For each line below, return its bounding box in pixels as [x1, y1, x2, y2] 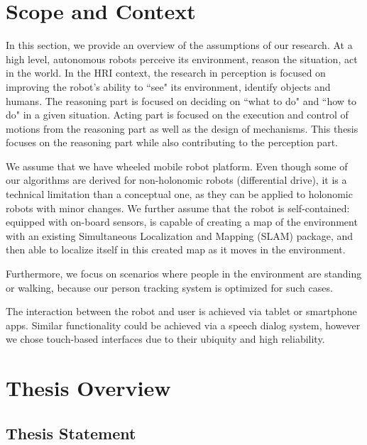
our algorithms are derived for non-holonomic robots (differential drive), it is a [6, 172, 347, 187]
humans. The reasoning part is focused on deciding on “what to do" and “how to [6, 93, 357, 108]
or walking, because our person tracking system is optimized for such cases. [6, 280, 333, 295]
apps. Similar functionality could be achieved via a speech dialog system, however [6, 317, 361, 332]
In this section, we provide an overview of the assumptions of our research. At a [6, 38, 353, 53]
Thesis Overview [6, 373, 171, 402]
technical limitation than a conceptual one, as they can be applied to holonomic [6, 187, 353, 202]
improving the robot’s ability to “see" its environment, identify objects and [6, 79, 331, 94]
